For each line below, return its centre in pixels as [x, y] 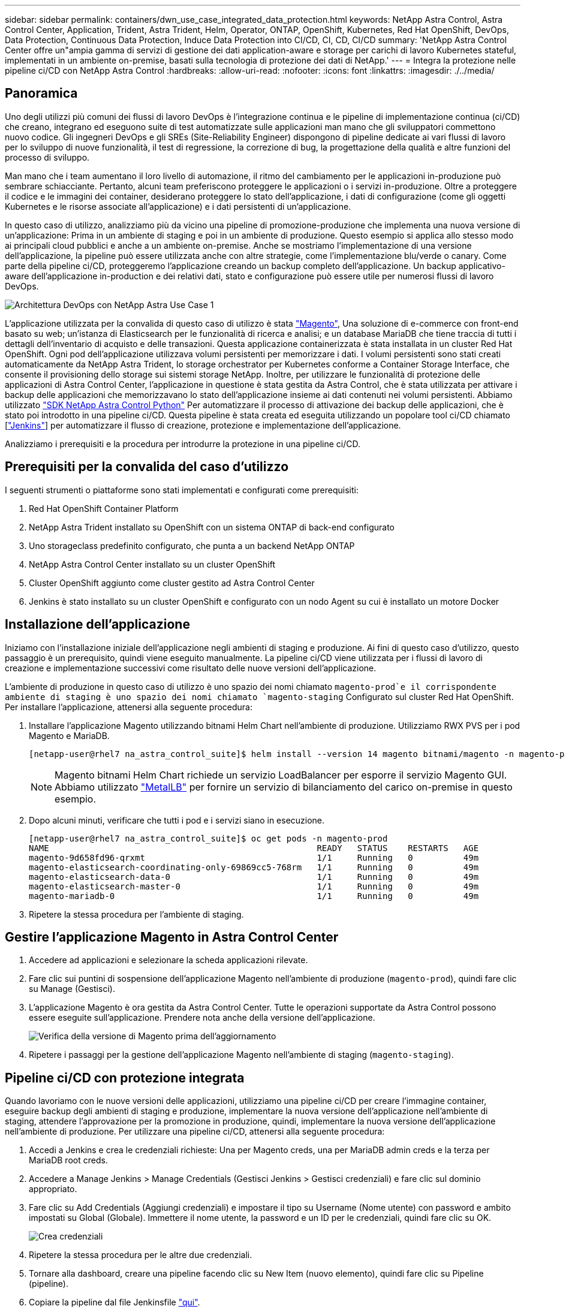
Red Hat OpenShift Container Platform [104, 508]
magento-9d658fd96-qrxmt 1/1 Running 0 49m [254, 857]
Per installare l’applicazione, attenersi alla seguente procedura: [129, 707]
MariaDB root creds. [68, 1160]
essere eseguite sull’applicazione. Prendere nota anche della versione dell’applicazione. [202, 1018]
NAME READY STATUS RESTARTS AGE [254, 848]
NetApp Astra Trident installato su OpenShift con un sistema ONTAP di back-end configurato [212, 527]
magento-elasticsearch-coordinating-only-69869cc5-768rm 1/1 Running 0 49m [254, 867]
